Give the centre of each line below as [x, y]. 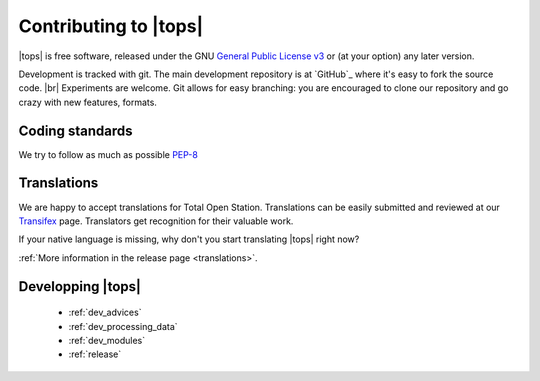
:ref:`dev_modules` [107, 340]
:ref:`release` [95, 354]
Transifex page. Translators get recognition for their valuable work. [156, 221]
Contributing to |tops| [111, 26]
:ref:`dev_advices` [105, 312]
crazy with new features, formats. [87, 102]
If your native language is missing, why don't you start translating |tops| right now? [189, 239]
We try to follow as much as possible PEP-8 [108, 154]
